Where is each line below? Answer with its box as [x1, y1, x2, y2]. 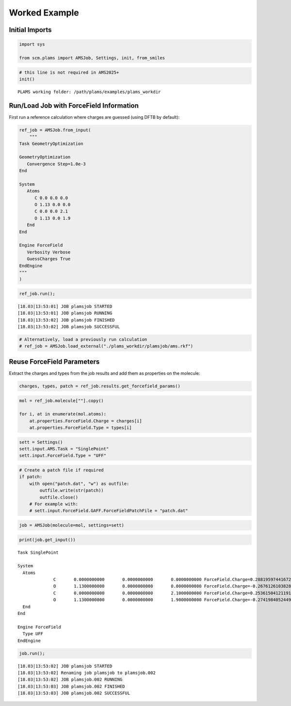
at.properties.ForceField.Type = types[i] [29, 425, 132, 431]
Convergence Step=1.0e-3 [27, 161, 86, 167]
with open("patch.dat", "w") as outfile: [29, 481, 129, 486]
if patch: [19, 474, 43, 480]
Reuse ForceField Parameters [9, 357, 100, 366]
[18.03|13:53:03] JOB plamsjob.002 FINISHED [17, 684, 126, 689]
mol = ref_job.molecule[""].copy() [19, 398, 104, 403]
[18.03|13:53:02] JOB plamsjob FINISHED [17, 317, 115, 322]
